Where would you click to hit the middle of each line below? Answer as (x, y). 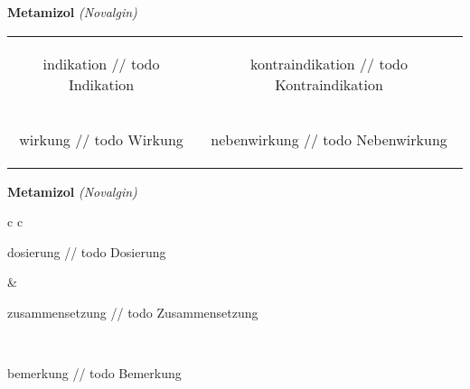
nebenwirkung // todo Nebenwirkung (329, 139)
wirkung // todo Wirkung (101, 139)
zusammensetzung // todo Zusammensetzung (133, 312)
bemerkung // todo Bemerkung (94, 373)
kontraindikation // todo (329, 63)
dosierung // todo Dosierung (87, 251)
